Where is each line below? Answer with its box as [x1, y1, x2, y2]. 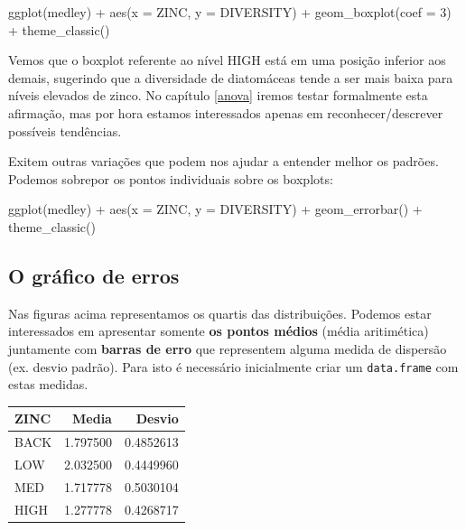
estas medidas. [8, 375, 89, 394]
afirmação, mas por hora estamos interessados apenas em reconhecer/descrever [8, 103, 443, 122]
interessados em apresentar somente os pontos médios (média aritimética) [8, 321, 429, 340]
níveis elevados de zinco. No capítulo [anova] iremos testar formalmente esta [8, 86, 428, 105]
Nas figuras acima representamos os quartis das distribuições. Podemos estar [8, 303, 432, 322]
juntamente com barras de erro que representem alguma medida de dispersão [8, 339, 447, 358]
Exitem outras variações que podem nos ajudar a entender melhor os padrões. [8, 152, 439, 171]
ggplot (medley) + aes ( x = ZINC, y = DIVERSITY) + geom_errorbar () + [8, 200, 423, 219]
